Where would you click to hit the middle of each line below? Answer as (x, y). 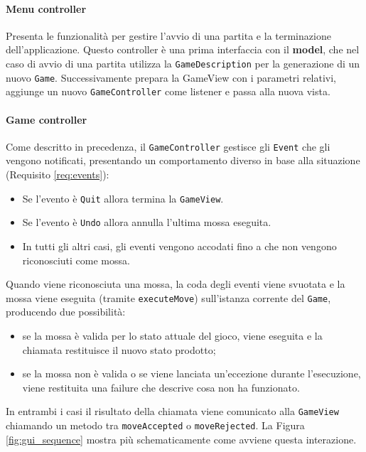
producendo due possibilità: (66, 312)
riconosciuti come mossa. (76, 260)
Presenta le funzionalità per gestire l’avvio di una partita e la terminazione (168, 35)
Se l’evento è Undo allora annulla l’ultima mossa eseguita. (147, 222)
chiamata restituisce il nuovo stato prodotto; (119, 349)
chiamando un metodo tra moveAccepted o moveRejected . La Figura (155, 425)
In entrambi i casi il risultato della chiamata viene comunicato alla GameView (172, 411)
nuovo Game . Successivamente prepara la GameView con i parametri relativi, (171, 77)
